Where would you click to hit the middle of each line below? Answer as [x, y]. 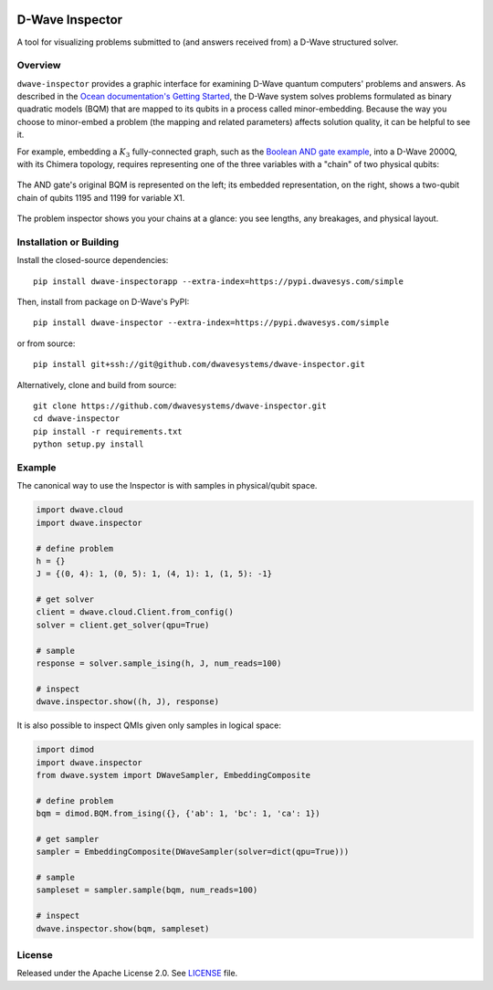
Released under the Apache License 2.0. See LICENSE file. [127, 974]
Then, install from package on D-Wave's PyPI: [103, 302]
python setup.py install [89, 444]
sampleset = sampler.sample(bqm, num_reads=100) [147, 890]
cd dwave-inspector [77, 419]
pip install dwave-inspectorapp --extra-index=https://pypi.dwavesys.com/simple [219, 281]
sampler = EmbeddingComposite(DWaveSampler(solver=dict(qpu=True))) [193, 852]
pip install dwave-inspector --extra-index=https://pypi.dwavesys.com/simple [211, 323]
